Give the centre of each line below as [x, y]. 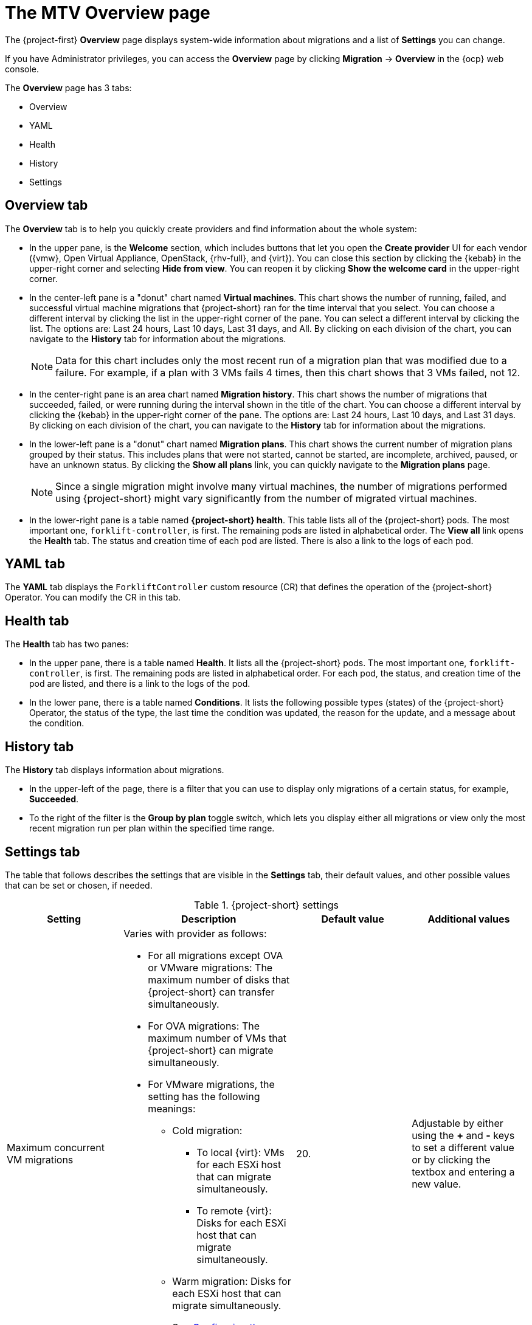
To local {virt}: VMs [240, 1152]
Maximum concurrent [56, 1147]
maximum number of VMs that [217, 1038]
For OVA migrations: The [204, 1026]
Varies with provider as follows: [195, 933]
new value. [437, 1184]
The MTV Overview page [108, 13]
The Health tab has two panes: [67, 644]
